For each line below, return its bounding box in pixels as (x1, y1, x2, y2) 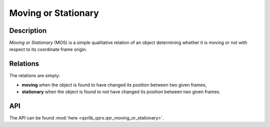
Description (9, 26, 47, 35)
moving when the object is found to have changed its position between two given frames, (21, 82, 207, 88)
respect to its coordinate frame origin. (9, 46, 87, 52)
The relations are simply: (9, 73, 60, 79)
